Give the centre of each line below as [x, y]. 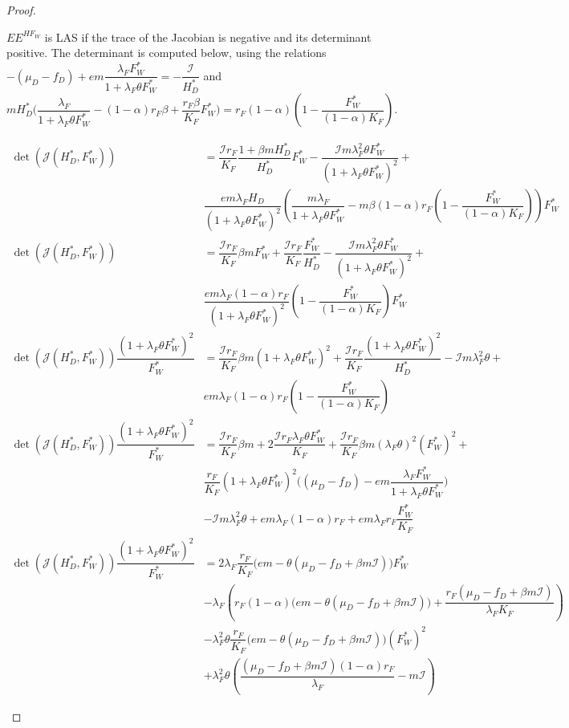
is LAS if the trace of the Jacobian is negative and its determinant [208, 37]
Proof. [21, 10]
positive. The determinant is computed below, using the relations [167, 53]
